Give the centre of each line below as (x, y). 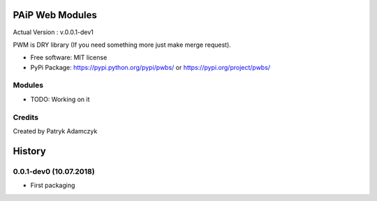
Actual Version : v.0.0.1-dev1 (53, 32)
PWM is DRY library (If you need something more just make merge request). (122, 45)
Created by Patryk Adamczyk (55, 131)
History (30, 151)
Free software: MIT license (69, 58)
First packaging (53, 186)
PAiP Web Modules (55, 15)
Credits (25, 117)
